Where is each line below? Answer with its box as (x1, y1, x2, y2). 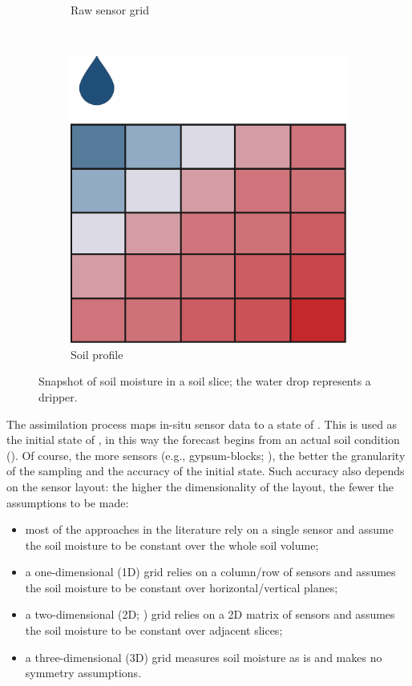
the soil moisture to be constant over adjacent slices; (25, 622, 283, 639)
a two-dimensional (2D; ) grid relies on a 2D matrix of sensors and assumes (25, 606, 395, 623)
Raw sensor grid (71, 2, 150, 18)
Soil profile (71, 345, 123, 362)
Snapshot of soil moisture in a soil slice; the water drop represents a (38, 373, 371, 389)
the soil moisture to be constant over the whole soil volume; (25, 536, 319, 553)
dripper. (38, 388, 78, 405)
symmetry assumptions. (25, 664, 142, 681)
